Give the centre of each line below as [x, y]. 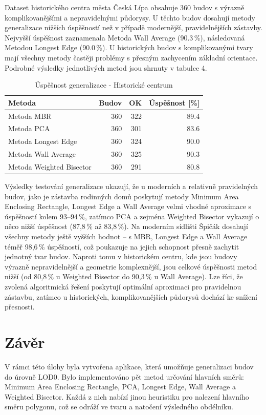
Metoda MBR [30, 116]
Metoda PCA [29, 128]
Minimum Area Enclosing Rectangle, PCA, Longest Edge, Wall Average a [120, 387]
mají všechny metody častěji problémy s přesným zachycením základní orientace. [131, 57]
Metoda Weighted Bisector [50, 166]
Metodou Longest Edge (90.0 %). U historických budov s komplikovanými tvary [129, 47]
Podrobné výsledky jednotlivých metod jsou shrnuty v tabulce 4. [106, 67]
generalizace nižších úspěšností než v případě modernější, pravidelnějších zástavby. [134, 27]
